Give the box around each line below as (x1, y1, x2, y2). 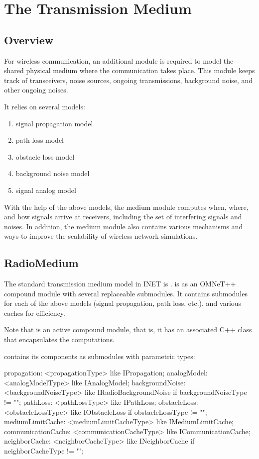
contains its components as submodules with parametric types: (4, 351, 195, 361)
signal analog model (15, 184, 76, 195)
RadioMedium (4, 255, 79, 271)
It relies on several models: (4, 101, 85, 111)
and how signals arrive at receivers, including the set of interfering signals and (4, 211, 242, 222)
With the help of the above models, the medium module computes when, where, (4, 201, 249, 212)
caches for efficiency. (4, 307, 65, 318)
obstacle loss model (15, 151, 75, 162)
